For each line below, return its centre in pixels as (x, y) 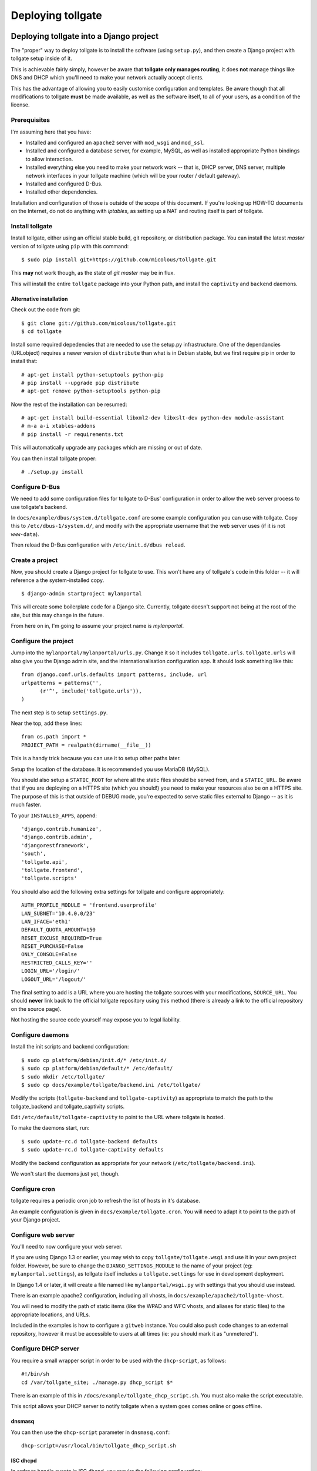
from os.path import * (54, 737)
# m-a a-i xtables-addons (59, 426)
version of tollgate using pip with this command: (70, 246)
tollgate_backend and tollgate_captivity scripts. (68, 1106)
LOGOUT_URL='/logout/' (54, 979)
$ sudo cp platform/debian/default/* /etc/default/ (97, 1069)
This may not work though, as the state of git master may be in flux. (93, 273)
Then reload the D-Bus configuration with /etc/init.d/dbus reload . (98, 545)
